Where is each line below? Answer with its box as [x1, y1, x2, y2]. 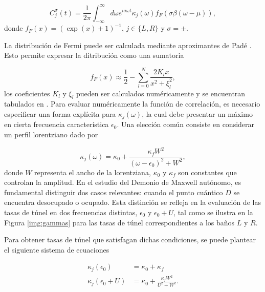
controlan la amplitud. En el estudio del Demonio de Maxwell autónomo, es [4, 177, 241, 187]
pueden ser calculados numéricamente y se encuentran [76, 88, 246, 98]
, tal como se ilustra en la [173, 206, 253, 217]
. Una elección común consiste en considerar [117, 119, 255, 130]
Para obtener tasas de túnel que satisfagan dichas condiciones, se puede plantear [4, 234, 256, 245]
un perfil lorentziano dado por [4, 129, 98, 140]
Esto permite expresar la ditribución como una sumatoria [4, 50, 184, 60]
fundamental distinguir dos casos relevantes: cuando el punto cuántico [4, 186, 223, 197]
